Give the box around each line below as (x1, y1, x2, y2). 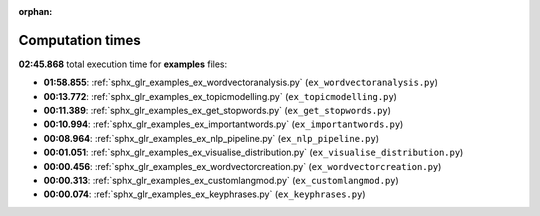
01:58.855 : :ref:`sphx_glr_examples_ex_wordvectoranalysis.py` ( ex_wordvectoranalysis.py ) (43, 76, 439, 89)
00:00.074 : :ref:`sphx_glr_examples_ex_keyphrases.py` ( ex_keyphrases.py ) (43, 188, 366, 200)
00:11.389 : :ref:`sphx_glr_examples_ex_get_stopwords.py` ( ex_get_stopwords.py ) (43, 105, 392, 117)
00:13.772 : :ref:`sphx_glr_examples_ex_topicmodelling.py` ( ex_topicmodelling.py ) (43, 90, 397, 102)
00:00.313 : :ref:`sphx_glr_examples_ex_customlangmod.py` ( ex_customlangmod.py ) (43, 175, 399, 187)
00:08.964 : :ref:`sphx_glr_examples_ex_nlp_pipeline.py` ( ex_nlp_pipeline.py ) (43, 132, 380, 144)
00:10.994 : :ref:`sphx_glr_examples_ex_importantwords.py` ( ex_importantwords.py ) (43, 118, 404, 130)
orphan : (18, 6, 53, 17)
